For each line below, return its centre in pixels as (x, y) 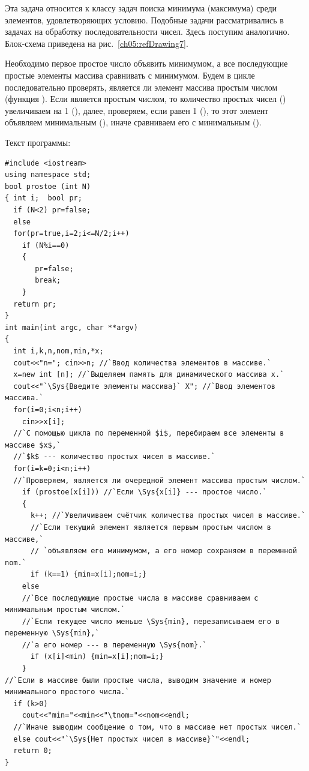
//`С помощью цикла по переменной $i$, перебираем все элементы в (149, 433)
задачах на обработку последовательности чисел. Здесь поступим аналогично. (147, 31)
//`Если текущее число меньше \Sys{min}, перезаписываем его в (151, 621)
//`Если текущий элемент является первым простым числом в (151, 527)
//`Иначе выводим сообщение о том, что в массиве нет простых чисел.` (157, 727)
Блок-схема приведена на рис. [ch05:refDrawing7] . (97, 43)
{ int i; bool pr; (43, 198)
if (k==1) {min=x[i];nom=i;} (88, 574)
